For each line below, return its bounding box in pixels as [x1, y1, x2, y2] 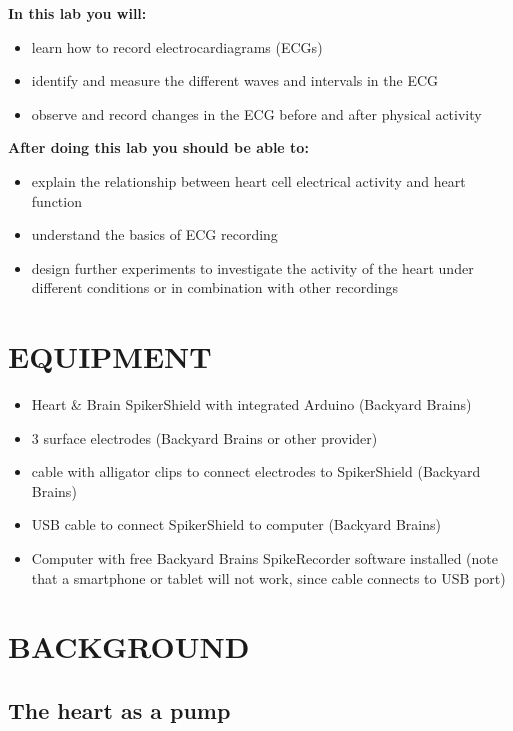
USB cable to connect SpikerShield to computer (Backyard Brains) [31, 514, 441, 535]
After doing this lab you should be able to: [8, 137, 309, 158]
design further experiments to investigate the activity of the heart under [31, 257, 474, 278]
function [31, 190, 82, 211]
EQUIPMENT [8, 336, 212, 377]
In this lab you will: [8, 3, 147, 23]
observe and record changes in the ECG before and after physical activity [31, 103, 482, 124]
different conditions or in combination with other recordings [31, 277, 399, 298]
